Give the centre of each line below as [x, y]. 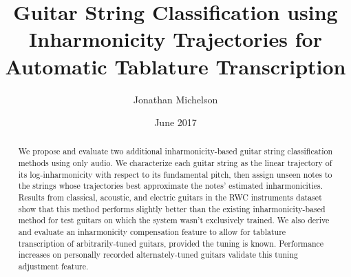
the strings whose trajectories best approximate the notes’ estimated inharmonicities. [171, 186]
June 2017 [175, 122]
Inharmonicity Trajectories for [175, 39]
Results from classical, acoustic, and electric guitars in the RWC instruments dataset [170, 197]
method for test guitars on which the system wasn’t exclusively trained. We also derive [174, 220]
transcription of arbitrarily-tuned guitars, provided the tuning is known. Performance [171, 243]
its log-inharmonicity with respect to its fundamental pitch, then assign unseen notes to [175, 174]
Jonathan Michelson [175, 99]
